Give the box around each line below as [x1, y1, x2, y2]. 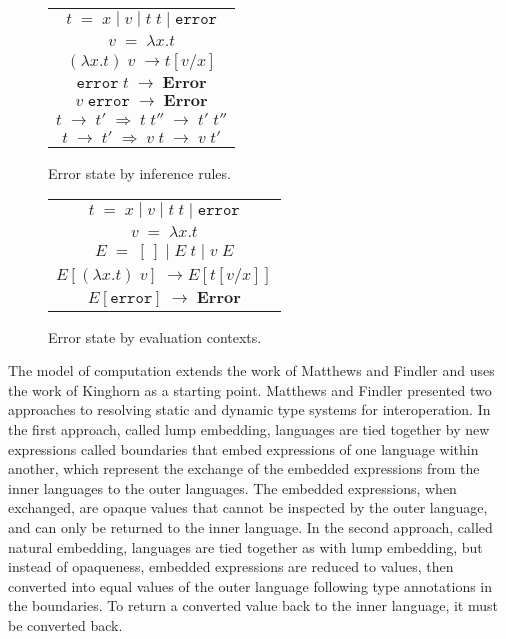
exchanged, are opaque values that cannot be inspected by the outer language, [8, 497, 488, 518]
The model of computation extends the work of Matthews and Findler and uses [8, 360, 495, 381]
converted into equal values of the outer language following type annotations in [8, 575, 493, 596]
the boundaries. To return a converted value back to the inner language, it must [8, 595, 498, 616]
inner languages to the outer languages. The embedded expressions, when [8, 477, 457, 498]
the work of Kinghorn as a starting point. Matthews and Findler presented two [8, 379, 492, 400]
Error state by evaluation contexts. [48, 326, 262, 347]
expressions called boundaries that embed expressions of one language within [8, 438, 479, 459]
